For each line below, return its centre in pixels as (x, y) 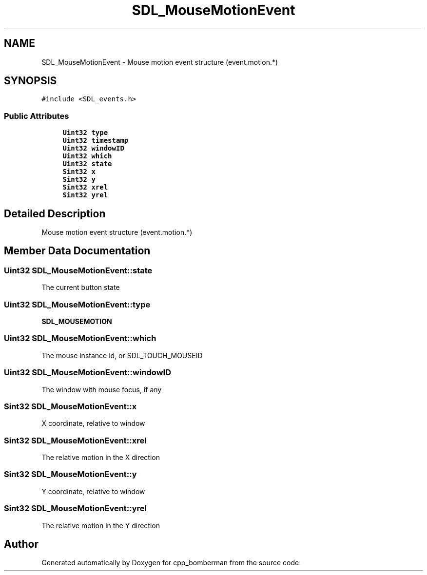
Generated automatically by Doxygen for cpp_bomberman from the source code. (171, 563)
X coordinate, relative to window (93, 423)
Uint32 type (85, 133)
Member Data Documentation (77, 251)
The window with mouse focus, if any (102, 389)
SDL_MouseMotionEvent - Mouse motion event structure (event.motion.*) (160, 62)
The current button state (81, 287)
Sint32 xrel (85, 187)
